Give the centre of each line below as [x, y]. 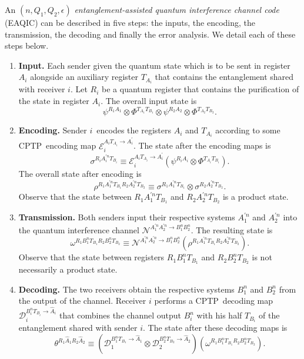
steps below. [27, 46]
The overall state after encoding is [80, 174]
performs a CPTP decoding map [214, 301]
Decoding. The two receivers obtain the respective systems [126, 289]
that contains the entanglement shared [224, 77]
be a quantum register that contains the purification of [201, 89]
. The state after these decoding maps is [215, 328]
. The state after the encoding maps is [202, 145]
